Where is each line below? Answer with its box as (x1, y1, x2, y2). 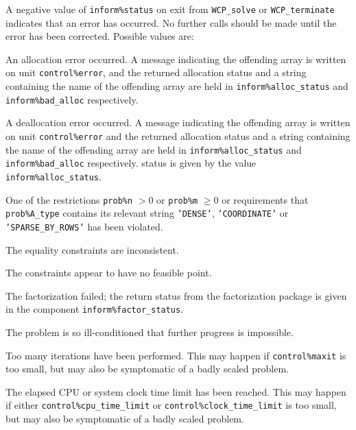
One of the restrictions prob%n (5, 192, 133, 206)
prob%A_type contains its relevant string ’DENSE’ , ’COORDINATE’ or (5, 206, 289, 220)
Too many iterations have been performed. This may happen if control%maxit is (5, 348, 346, 362)
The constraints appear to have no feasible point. (5, 265, 212, 280)
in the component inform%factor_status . (5, 302, 184, 316)
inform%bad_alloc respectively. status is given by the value (5, 156, 257, 170)
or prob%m (156, 192, 198, 206)
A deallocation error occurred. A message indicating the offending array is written (5, 115, 351, 130)
